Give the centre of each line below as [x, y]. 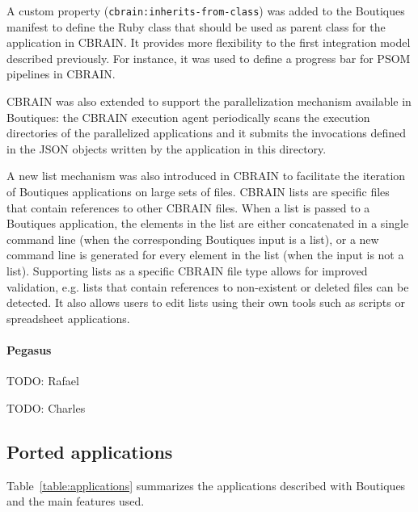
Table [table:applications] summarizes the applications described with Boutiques [206, 485]
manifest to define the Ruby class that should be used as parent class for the [196, 26]
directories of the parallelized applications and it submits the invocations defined [207, 133]
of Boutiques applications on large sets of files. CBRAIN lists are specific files [198, 191]
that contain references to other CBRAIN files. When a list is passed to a [188, 207]
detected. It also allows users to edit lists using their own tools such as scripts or [206, 302]
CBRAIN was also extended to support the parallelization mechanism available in [209, 101]
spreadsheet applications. [68, 318]
